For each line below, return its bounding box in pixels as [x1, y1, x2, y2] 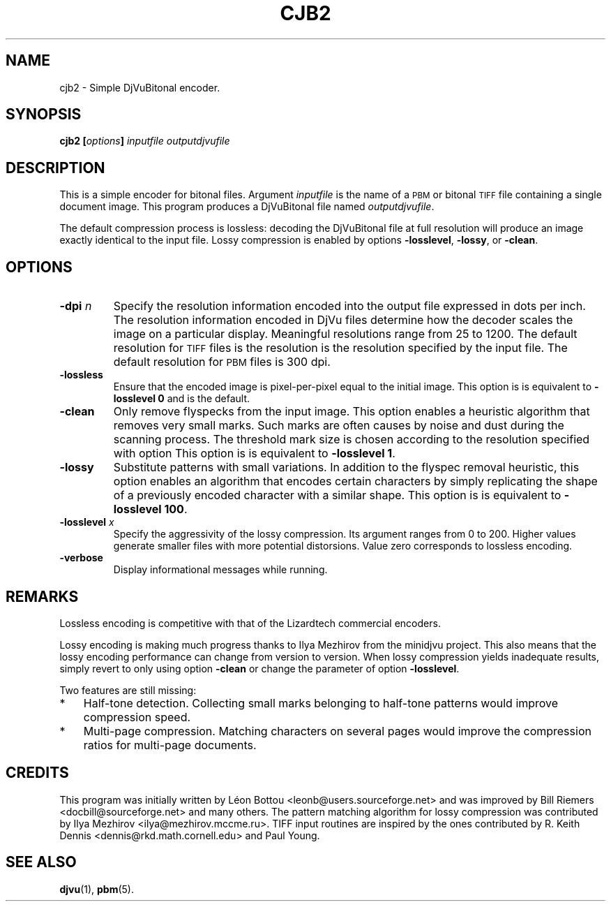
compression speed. [83, 709, 191, 724]
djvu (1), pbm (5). [59, 883, 135, 895]
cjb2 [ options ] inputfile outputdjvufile [59, 135, 230, 147]
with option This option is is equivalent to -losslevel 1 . [113, 446, 395, 461]
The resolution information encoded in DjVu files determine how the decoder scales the [113, 313, 573, 327]
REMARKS [6, 587, 79, 605]
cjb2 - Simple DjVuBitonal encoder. [59, 81, 220, 94]
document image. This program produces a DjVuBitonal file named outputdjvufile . [59, 200, 435, 213]
